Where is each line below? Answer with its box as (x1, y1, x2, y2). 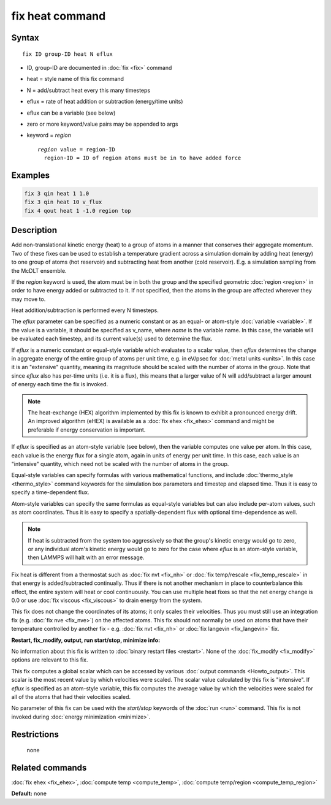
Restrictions (11, 729, 59, 739)
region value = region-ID (37, 146, 116, 153)
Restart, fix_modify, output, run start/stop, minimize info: (11, 636, 161, 644)
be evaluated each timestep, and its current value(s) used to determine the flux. (11, 335, 213, 343)
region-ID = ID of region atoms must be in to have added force (44, 155, 242, 162)
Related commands (11, 762, 87, 773)
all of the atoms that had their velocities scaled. (11, 693, 131, 700)
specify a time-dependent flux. (11, 489, 89, 496)
